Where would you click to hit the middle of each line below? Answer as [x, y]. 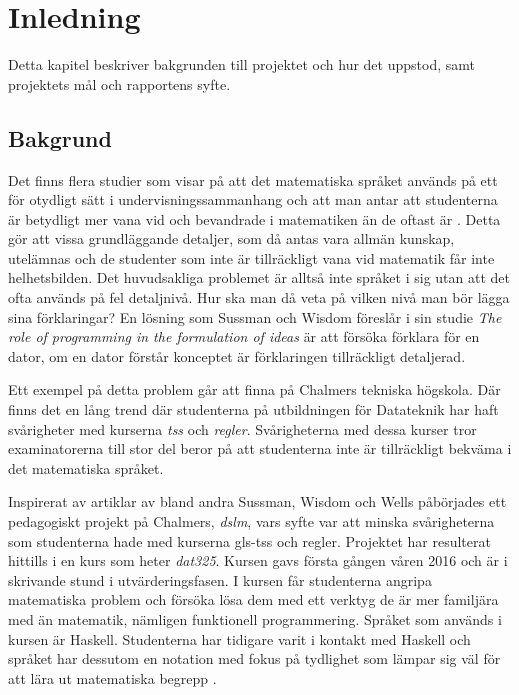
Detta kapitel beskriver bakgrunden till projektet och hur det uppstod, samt [241, 64]
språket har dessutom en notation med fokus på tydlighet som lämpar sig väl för [254, 658]
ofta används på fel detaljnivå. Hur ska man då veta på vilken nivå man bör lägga [259, 297]
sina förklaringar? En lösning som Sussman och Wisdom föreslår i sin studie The [255, 316]
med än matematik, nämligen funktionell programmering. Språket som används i [255, 618]
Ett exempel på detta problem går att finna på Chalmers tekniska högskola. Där [254, 389]
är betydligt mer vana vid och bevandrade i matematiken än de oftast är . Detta [254, 218]
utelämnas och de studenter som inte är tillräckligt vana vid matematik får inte [251, 257]
